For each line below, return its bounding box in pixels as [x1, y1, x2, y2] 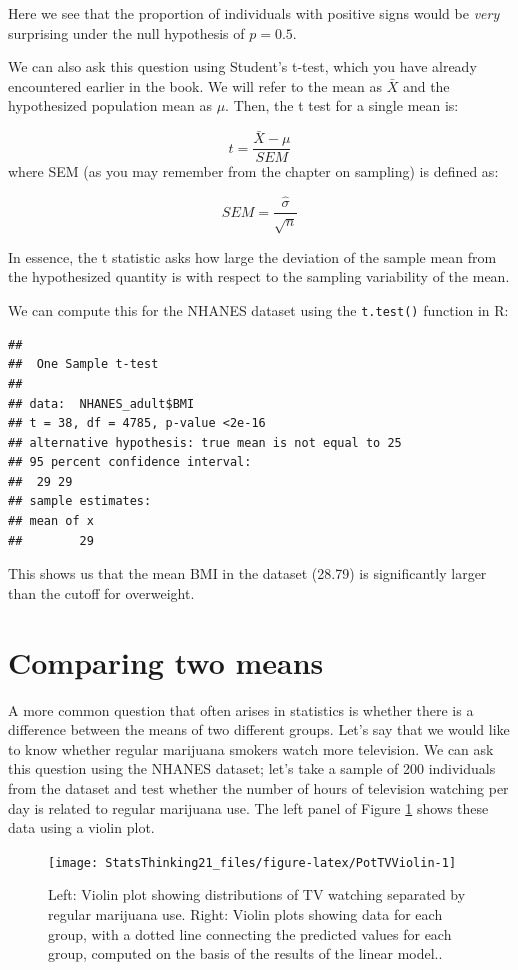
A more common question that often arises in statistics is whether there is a [8, 699, 474, 720]
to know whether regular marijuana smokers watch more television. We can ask [8, 738, 494, 759]
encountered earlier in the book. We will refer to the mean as [8, 75, 382, 96]
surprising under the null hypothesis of [8, 22, 245, 43]
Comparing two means [8, 641, 324, 682]
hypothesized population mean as [8, 95, 212, 116]
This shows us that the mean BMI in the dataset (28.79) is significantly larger [8, 563, 487, 584]
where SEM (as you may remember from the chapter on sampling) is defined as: [8, 161, 499, 182]
